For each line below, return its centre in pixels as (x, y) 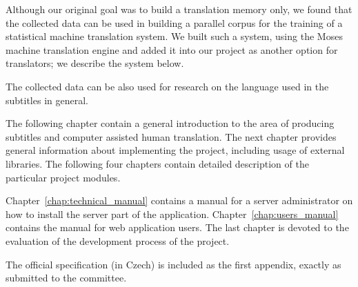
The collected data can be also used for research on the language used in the (167, 86)
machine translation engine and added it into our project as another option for (172, 49)
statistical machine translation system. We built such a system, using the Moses (174, 36)
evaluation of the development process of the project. (118, 240)
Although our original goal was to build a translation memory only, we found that (179, 9)
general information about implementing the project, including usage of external (175, 150)
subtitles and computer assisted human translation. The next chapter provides (171, 136)
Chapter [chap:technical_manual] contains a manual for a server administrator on (179, 200)
